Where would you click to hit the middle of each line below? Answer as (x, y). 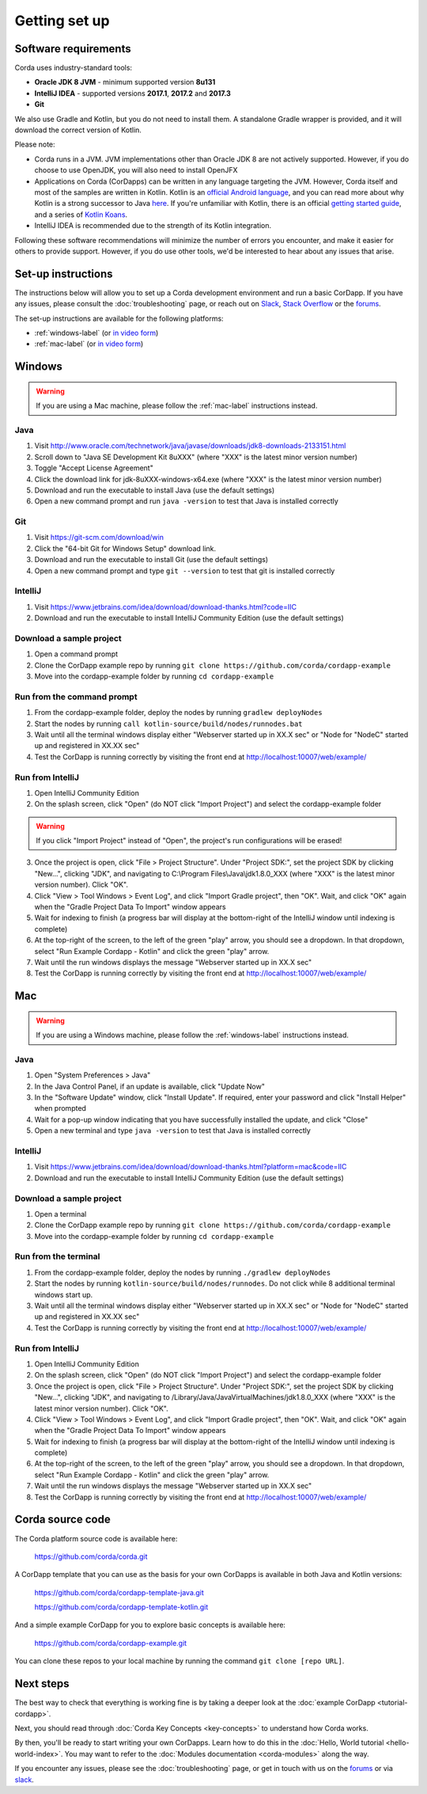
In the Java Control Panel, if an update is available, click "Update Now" (149, 1086)
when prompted (60, 1108)
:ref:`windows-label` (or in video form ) (96, 333)
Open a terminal (60, 1214)
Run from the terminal (57, 1256)
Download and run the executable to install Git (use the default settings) (151, 560)
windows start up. (64, 1294)
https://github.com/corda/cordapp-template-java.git (119, 1592)
